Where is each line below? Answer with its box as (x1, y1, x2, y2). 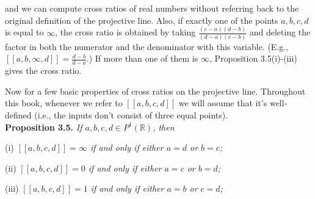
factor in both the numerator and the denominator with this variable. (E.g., (5, 40, 289, 52)
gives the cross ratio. (5, 64, 82, 77)
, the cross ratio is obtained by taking (55, 26, 196, 38)
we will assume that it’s (178, 96, 267, 109)
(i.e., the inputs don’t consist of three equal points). (34, 109, 228, 121)
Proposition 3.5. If (5, 120, 82, 133)
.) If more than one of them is (86, 52, 198, 65)
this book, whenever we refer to (5, 96, 123, 109)
